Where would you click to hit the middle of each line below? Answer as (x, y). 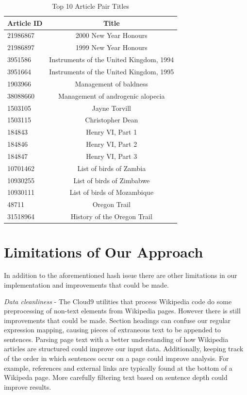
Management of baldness (112, 83)
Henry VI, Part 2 (112, 144)
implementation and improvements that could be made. (87, 284)
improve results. (28, 386)
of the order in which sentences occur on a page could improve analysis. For (116, 358)
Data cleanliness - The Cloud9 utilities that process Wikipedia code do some (118, 301)
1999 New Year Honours (111, 47)
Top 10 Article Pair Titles (91, 6)
